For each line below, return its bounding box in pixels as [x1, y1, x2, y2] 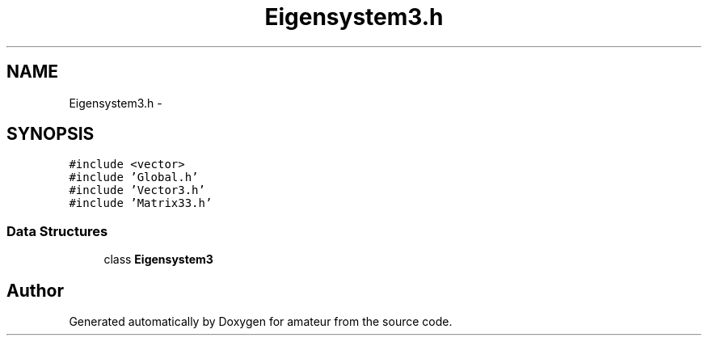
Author [6, 280, 64, 301]
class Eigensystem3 [103, 252, 213, 267]
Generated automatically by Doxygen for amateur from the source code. [69, 315, 453, 329]
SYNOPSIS [6, 124, 95, 145]
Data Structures [6, 222, 108, 239]
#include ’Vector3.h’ [69, 184, 205, 197]
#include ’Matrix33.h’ [69, 196, 213, 210]
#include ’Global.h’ [69, 171, 199, 184]
